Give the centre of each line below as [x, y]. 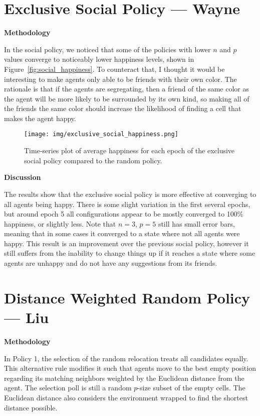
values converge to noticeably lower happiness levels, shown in [99, 59]
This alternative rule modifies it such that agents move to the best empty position [130, 368]
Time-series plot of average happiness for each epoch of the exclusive [129, 150]
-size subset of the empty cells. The [191, 388]
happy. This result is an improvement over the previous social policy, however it [126, 243]
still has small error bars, [196, 223]
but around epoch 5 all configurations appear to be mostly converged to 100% [124, 214]
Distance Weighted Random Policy [127, 297]
